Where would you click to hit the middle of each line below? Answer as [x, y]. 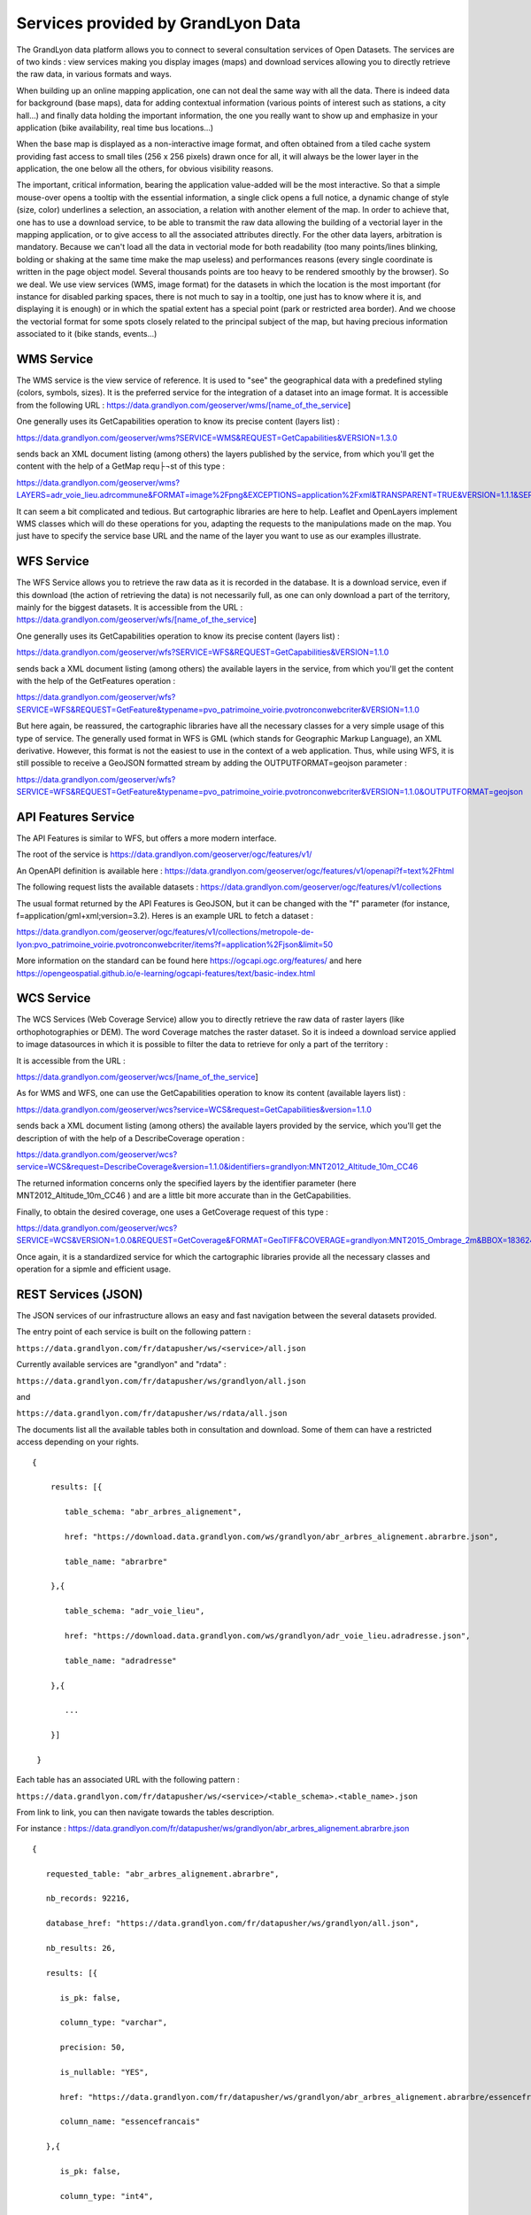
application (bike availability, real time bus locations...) [115, 128]
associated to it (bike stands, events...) [87, 334]
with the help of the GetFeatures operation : [96, 680]
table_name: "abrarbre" [116, 1561]
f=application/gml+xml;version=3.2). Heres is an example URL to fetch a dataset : [165, 915]
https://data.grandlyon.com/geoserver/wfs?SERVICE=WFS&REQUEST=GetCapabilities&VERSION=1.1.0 [203, 652]
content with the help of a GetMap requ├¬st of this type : [121, 466]
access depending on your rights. [77, 1442]
